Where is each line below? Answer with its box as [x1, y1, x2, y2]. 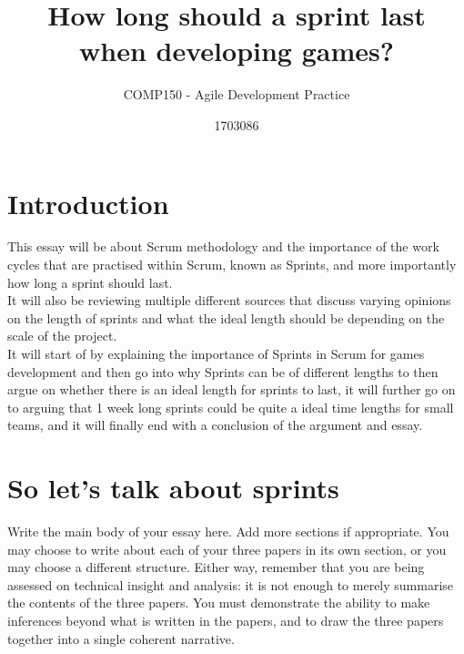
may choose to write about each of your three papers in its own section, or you [7, 539, 447, 558]
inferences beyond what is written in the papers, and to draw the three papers [7, 611, 444, 630]
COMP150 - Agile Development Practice [123, 85, 350, 104]
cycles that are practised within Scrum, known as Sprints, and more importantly [7, 255, 457, 274]
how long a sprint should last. [7, 272, 173, 291]
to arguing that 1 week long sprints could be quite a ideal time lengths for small [7, 397, 454, 416]
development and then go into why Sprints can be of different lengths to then [7, 362, 439, 381]
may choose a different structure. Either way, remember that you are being [7, 557, 425, 577]
